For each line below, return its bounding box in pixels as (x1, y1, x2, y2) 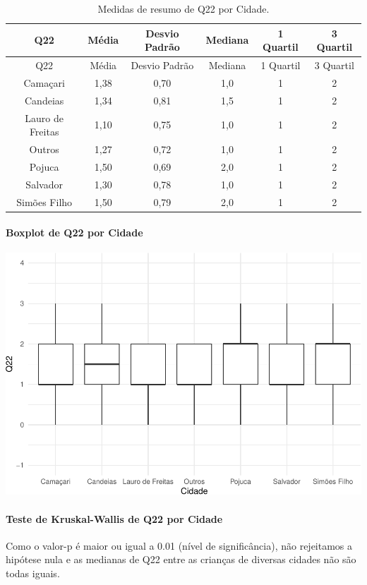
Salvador (25, 176, 63, 191)
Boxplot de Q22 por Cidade (6, 225, 143, 240)
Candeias (24, 92, 64, 107)
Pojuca (29, 159, 59, 174)
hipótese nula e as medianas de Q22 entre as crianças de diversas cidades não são (6, 552, 356, 567)
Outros (29, 142, 59, 156)
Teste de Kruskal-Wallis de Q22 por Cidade (6, 511, 223, 526)
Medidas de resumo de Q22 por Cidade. (97, 1, 270, 16)
